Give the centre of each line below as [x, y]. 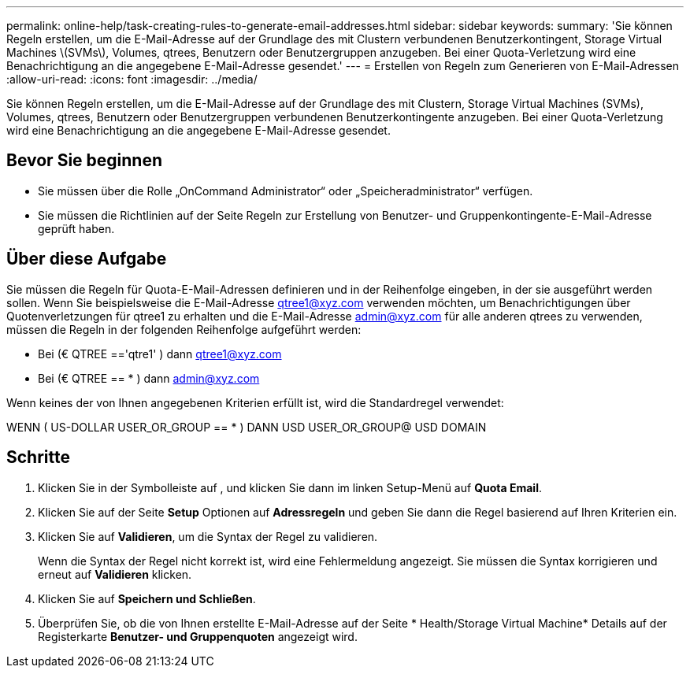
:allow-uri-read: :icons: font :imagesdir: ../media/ [132, 79]
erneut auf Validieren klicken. [115, 574]
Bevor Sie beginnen [85, 161]
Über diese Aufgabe [87, 259]
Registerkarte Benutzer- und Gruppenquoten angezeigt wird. [198, 636]
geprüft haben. [76, 228]
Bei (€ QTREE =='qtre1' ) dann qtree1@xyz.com [160, 354]
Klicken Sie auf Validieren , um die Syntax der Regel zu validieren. [208, 536]
